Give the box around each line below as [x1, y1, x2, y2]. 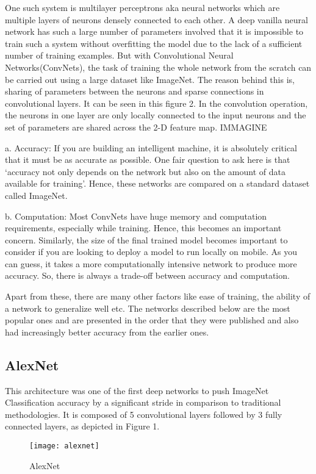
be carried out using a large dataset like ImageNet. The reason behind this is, [5, 73, 295, 85]
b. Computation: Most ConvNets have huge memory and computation [5, 209, 267, 222]
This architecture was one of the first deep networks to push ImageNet [5, 384, 269, 397]
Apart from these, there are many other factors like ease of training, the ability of [5, 290, 311, 303]
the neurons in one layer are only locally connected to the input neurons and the [5, 109, 306, 121]
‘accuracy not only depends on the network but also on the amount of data [5, 165, 285, 178]
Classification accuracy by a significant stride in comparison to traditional [5, 396, 281, 409]
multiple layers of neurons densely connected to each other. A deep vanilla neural [5, 13, 308, 26]
